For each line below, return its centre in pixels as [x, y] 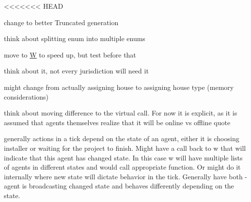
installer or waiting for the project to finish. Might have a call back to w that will [125, 148]
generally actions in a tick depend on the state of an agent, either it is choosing [122, 138]
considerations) [26, 96]
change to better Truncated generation [61, 22]
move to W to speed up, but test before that [70, 54]
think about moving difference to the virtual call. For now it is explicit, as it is [121, 113]
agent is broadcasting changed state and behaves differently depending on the [119, 186]
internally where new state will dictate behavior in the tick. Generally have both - [125, 176]
